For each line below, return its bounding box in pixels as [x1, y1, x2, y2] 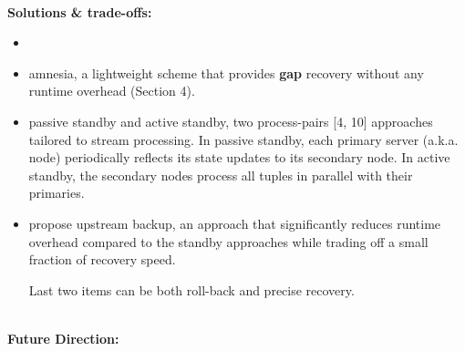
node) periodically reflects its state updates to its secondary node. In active [28, 148, 450, 167]
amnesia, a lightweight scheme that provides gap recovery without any [28, 63, 424, 82]
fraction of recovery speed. [28, 250, 176, 269]
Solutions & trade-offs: [7, 2, 152, 21]
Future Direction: [7, 328, 119, 347]
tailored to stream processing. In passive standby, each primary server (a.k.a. [28, 129, 459, 149]
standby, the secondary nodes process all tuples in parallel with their [28, 165, 413, 184]
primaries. [28, 183, 85, 202]
